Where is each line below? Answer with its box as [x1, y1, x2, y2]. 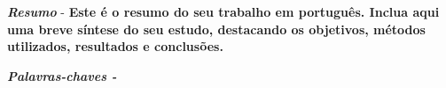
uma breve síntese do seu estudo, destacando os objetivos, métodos [7, 19, 426, 38]
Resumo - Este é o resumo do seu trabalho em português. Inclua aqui [7, 3, 440, 20]
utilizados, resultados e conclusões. [7, 37, 223, 55]
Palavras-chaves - [7, 66, 117, 84]
